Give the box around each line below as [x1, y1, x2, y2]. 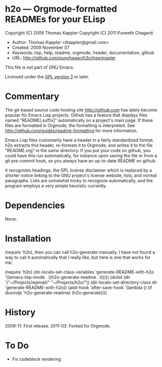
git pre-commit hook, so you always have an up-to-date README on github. [5, 157, 157, 164]
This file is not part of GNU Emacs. [5, 64, 74, 70]
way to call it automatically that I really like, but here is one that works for [5, 254, 151, 260]
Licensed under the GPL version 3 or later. [5, 74, 90, 79]
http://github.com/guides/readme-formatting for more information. [5, 128, 138, 134]
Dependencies [5, 200, 65, 211]
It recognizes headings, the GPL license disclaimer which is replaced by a [5, 167, 152, 173]
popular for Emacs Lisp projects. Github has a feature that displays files [5, 112, 148, 118]
